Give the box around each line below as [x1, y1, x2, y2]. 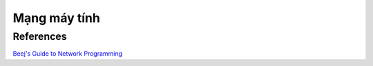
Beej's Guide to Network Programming [12, 49, 123, 58]
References [12, 30, 67, 43]
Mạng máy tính [12, 10, 100, 25]
